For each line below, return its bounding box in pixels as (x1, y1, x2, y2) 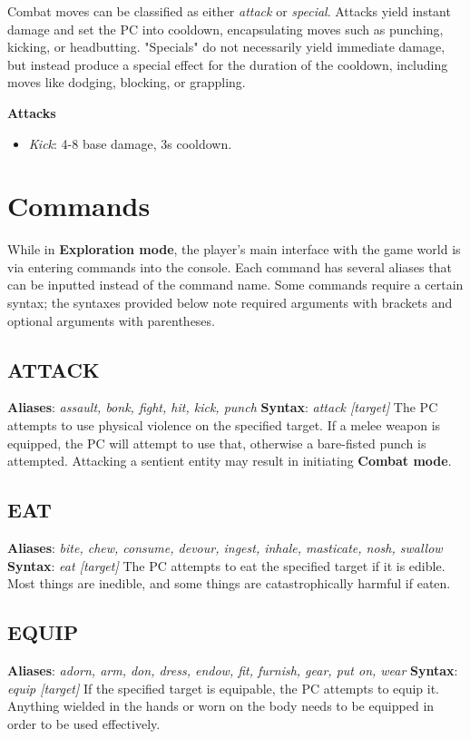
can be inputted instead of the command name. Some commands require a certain (7, 275, 464, 294)
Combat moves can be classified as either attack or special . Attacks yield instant (7, 2, 451, 20)
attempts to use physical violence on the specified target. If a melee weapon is (7, 416, 441, 435)
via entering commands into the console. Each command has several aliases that (7, 257, 452, 276)
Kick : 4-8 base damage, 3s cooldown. (28, 133, 232, 153)
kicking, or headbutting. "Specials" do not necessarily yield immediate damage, (7, 37, 446, 56)
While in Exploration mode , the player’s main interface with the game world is (7, 240, 461, 259)
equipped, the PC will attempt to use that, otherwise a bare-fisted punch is (7, 433, 426, 452)
